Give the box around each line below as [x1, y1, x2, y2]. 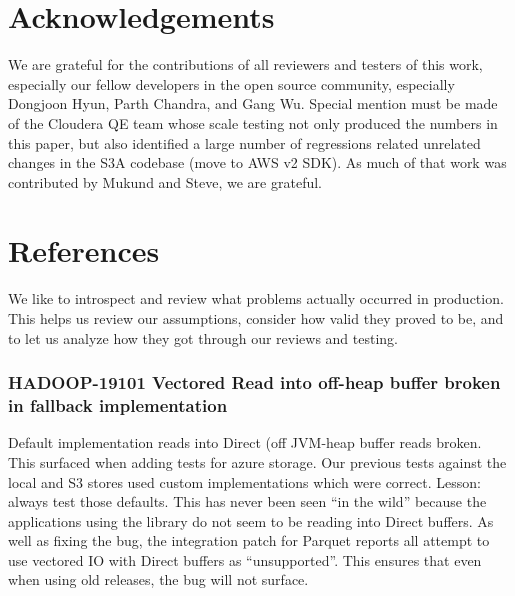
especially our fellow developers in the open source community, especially [8, 73, 455, 94]
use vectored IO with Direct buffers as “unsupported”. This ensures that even [8, 549, 482, 570]
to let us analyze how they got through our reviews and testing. [8, 327, 399, 348]
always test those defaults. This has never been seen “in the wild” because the [8, 491, 487, 512]
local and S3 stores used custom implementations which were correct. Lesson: [8, 471, 481, 492]
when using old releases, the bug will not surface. [8, 569, 309, 590]
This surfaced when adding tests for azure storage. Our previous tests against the [8, 451, 507, 472]
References [8, 230, 160, 271]
